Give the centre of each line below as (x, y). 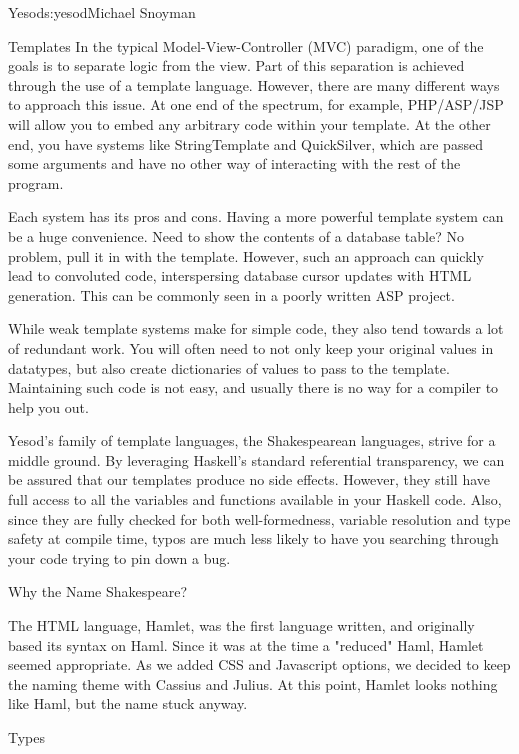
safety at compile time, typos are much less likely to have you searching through (253, 538)
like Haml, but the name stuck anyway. (128, 703)
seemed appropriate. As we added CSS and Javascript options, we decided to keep (259, 664)
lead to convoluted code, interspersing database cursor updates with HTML (240, 275)
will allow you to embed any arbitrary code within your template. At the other (249, 123)
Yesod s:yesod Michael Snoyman (102, 12)
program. (36, 182)
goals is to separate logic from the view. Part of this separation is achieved (236, 65)
